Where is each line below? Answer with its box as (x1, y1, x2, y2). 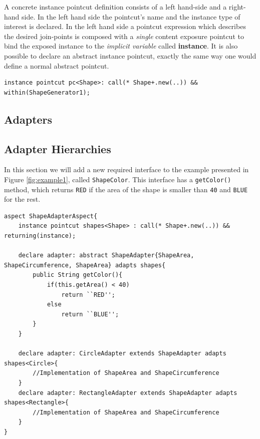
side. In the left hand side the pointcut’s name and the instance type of (22, 11, 240, 22)
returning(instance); (4, 232, 76, 240)
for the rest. (4, 194, 41, 204)
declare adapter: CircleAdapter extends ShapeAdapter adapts (18, 350, 226, 357)
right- (228, 2, 246, 12)
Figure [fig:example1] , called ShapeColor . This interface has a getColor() (4, 174, 231, 184)
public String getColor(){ (33, 271, 123, 279)
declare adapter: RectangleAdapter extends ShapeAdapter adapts (18, 389, 237, 396)
